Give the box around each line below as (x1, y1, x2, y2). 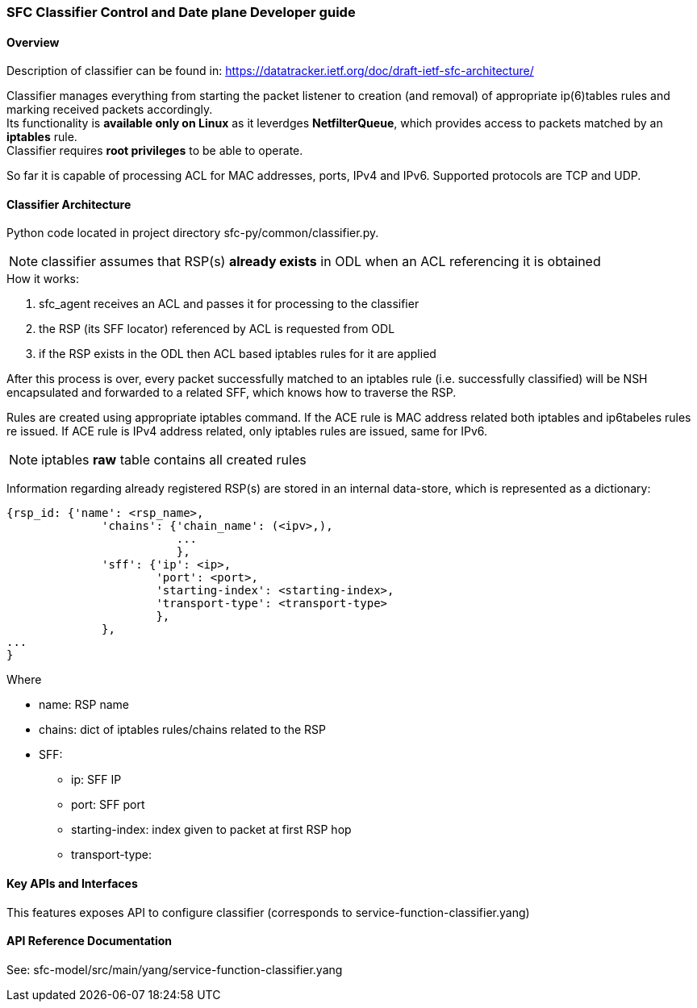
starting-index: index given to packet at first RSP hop (71, 823, 352, 837)
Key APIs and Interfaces (6, 877, 138, 891)
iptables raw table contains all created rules (41, 452, 307, 469)
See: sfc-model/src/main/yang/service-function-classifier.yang (6, 962, 343, 977)
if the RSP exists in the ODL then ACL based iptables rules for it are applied (39, 347, 436, 361)
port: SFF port (71, 798, 145, 812)
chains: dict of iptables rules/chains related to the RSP (39, 723, 326, 737)
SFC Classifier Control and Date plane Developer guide (6, 4, 356, 20)
